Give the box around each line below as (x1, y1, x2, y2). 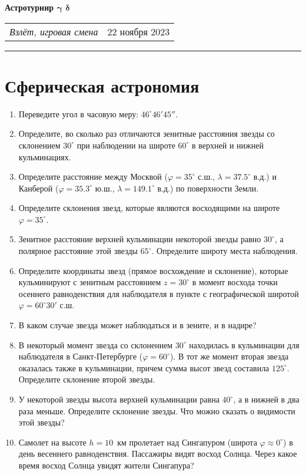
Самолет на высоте (18, 436, 87, 448)
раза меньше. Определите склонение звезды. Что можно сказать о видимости (18, 404, 295, 417)
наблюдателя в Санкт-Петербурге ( (18, 350, 143, 362)
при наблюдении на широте (76, 138, 175, 151)
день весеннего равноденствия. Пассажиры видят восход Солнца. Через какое (18, 447, 297, 460)
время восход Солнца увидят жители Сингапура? (18, 458, 194, 471)
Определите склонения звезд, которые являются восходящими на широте (18, 202, 280, 214)
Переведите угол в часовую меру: (18, 107, 139, 120)
